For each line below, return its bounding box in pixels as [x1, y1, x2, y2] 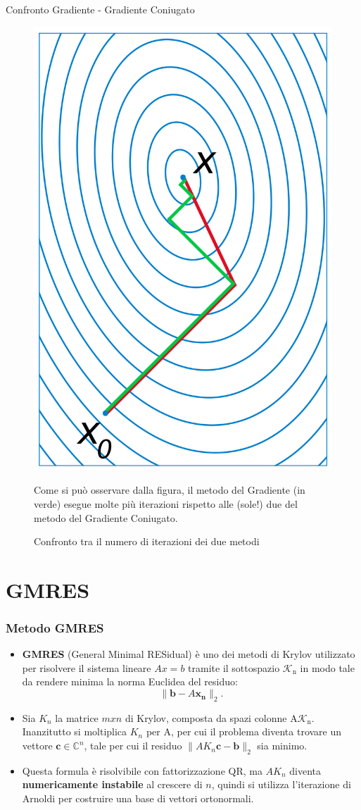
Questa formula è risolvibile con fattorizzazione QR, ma [22, 763, 262, 778]
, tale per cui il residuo [84, 738, 182, 753]
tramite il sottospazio [188, 660, 280, 675]
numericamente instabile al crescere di [22, 777, 203, 792]
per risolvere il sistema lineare [22, 660, 151, 675]
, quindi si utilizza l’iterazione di [211, 777, 351, 792]
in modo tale [300, 660, 355, 675]
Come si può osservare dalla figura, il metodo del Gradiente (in [34, 482, 305, 497]
